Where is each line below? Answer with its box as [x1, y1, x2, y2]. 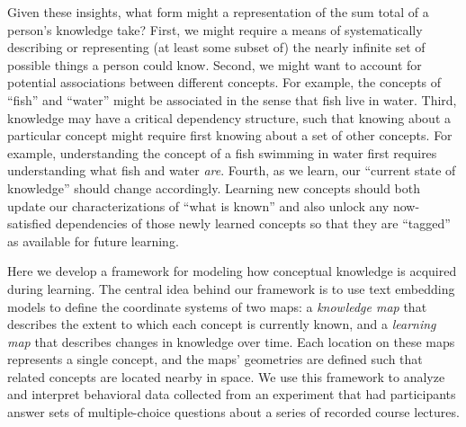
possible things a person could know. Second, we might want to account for [7, 55, 422, 74]
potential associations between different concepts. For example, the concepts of [7, 73, 442, 92]
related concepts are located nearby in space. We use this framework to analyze [7, 367, 445, 386]
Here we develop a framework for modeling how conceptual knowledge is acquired [7, 262, 457, 280]
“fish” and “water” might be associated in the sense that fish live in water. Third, [7, 90, 457, 109]
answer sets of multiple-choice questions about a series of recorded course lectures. [7, 403, 460, 422]
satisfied [7, 214, 52, 233]
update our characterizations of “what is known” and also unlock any [7, 196, 390, 215]
